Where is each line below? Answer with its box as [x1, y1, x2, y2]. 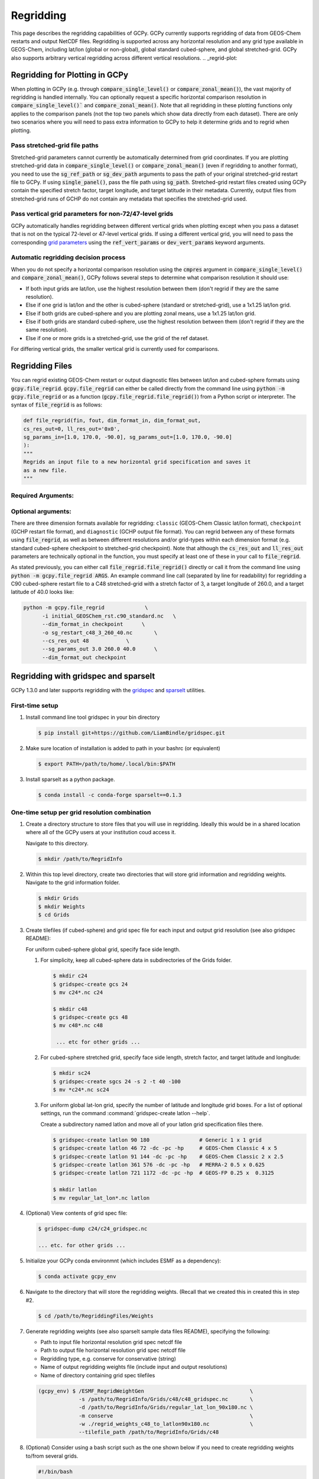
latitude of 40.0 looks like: [11, 589, 74, 596]
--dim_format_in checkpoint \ [42, 621, 145, 628]
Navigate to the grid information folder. [25, 879, 121, 886]
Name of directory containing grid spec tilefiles [40, 1371, 155, 1378]
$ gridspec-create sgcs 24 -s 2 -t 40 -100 [53, 1078, 181, 1085]
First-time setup [11, 702, 58, 710]
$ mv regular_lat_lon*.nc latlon [53, 1194, 150, 1201]
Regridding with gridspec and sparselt [11, 671, 155, 682]
